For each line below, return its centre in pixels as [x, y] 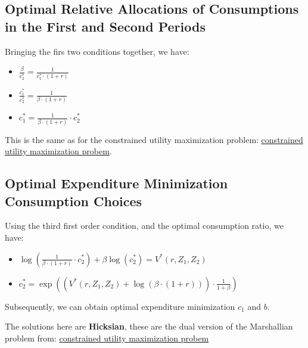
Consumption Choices [74, 201]
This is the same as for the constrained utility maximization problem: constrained [154, 139]
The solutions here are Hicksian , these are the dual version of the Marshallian [149, 326]
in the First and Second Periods [105, 26]
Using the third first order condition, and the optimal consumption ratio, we [144, 226]
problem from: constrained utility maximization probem [107, 338]
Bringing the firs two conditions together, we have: [97, 51]
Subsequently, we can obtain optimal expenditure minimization [120, 306]
